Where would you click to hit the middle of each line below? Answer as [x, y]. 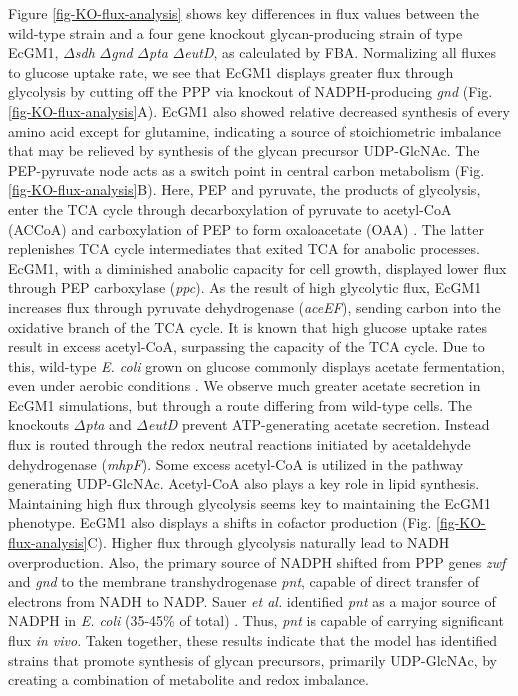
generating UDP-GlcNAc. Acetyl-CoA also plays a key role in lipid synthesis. [244, 483]
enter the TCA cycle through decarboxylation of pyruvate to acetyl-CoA [230, 208]
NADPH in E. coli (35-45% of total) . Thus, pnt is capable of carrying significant [256, 620]
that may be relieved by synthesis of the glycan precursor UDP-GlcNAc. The [244, 150]
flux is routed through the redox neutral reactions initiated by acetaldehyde [239, 444]
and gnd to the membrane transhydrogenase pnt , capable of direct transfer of [243, 581]
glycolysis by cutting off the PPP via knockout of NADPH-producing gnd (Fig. [250, 91]
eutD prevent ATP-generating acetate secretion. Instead [319, 424]
